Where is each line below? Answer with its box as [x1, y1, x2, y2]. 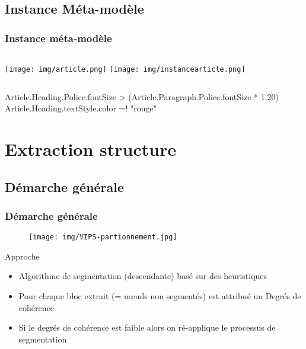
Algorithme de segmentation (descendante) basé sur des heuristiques [18, 270, 267, 282]
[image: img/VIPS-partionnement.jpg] [28, 233, 177, 242]
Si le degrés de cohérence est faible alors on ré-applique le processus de [18, 321, 276, 334]
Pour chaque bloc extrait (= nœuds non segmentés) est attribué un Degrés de [18, 290, 301, 302]
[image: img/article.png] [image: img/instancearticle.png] [5, 65, 246, 73]
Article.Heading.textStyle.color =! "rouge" [5, 102, 157, 114]
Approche [5, 249, 40, 262]
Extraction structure [5, 137, 177, 161]
